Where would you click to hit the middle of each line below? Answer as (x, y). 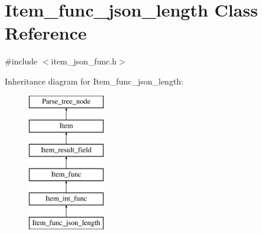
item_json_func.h (84, 61)
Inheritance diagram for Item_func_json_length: (94, 81)
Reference (46, 33)
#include (21, 61)
